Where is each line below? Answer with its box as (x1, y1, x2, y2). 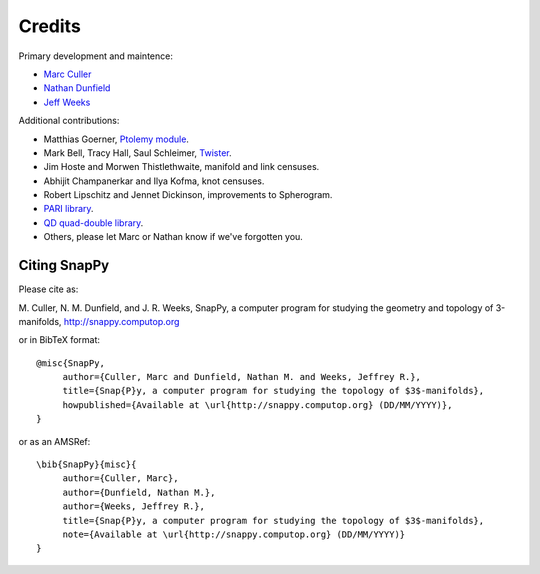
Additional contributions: (18, 115, 120, 127)
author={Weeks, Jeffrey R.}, (62, 501, 205, 512)
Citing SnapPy (18, 257, 110, 274)
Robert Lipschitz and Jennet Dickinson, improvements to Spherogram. (43, 189, 333, 201)
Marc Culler (43, 68, 92, 80)
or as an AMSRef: (18, 435, 91, 447)
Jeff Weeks (43, 96, 91, 108)
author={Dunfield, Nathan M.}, (62, 486, 216, 498)
